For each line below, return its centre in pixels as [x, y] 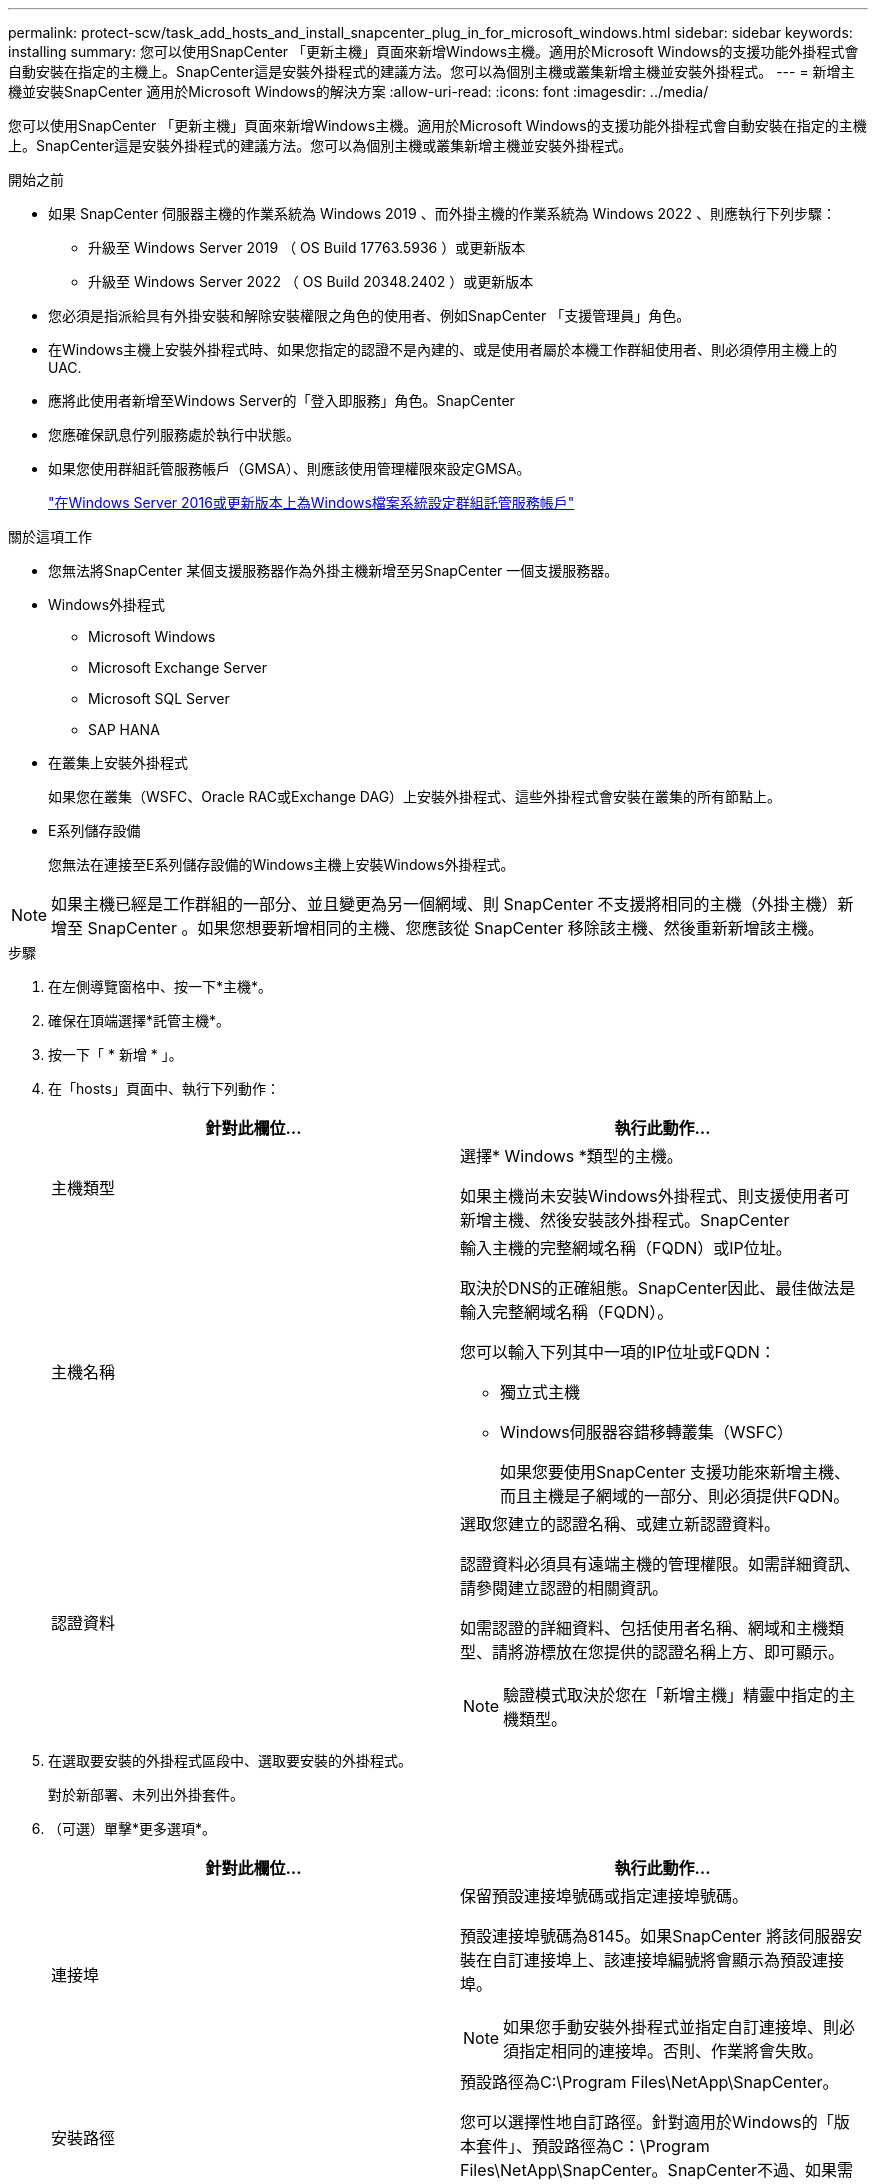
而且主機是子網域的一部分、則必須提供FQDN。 [675, 1496]
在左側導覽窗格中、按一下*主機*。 [160, 986]
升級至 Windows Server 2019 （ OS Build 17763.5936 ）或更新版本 [307, 247]
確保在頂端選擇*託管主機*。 [139, 1020]
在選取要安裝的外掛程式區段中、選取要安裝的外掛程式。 [230, 1760]
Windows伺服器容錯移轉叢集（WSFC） [646, 1432]
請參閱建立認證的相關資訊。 [564, 1588]
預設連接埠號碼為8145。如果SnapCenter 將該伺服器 [653, 1936]
